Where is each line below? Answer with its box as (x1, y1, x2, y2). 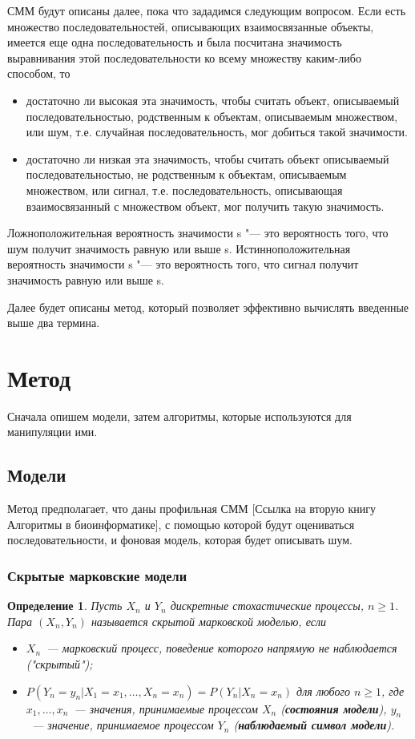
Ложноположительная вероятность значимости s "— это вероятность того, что (7, 224, 389, 241)
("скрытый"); (26, 655, 93, 672)
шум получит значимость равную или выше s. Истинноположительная (7, 240, 351, 256)
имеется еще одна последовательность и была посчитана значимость (7, 34, 342, 50)
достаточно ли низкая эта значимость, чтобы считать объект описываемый (26, 150, 389, 167)
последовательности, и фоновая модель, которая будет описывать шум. (7, 531, 353, 548)
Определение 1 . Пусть (7, 597, 123, 614)
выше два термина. (7, 314, 100, 331)
